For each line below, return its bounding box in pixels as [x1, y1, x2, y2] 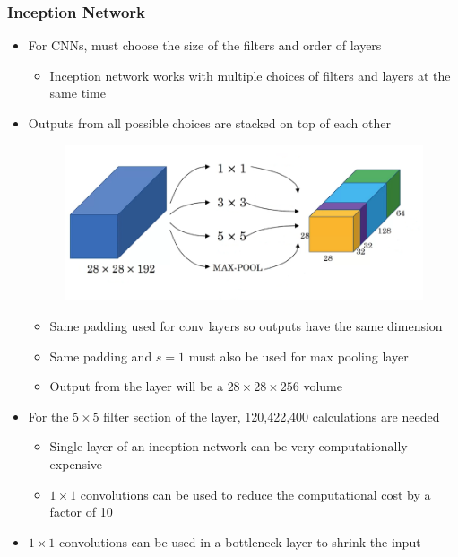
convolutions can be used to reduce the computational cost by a [80, 484, 431, 503]
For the [28, 406, 69, 425]
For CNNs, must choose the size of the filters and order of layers [28, 36, 382, 55]
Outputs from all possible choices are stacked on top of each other [28, 114, 391, 132]
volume [303, 377, 342, 396]
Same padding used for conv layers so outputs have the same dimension [49, 316, 443, 335]
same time [49, 83, 106, 102]
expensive [49, 454, 103, 473]
